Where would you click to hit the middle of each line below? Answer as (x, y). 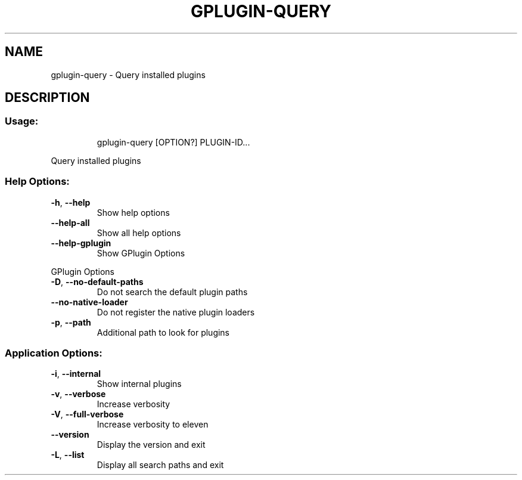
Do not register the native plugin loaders (176, 312)
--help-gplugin (81, 243)
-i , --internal (76, 374)
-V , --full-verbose (87, 414)
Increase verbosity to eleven (153, 425)
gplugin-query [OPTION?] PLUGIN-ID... (173, 142)
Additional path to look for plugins (163, 332)
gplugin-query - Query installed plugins (128, 75)
